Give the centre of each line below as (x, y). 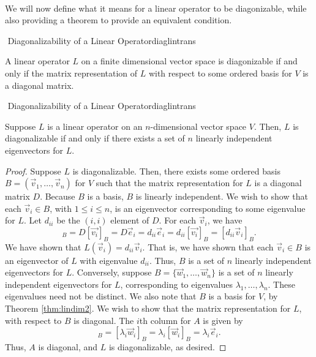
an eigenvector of (37, 260)
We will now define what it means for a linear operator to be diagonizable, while (156, 8)
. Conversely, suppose (112, 272)
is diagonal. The (104, 320)
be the (68, 220)
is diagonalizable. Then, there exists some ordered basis (176, 171)
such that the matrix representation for (169, 183)
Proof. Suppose (33, 171)
